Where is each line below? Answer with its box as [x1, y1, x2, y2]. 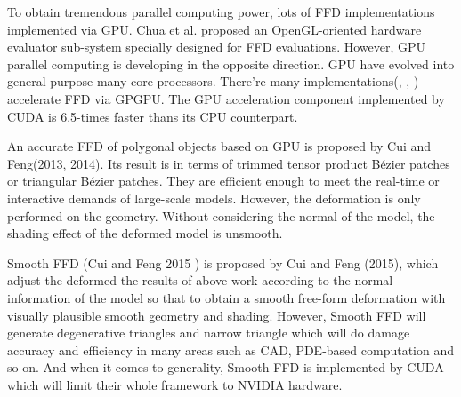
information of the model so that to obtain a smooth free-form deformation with [7, 288, 446, 306]
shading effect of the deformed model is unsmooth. [7, 224, 283, 242]
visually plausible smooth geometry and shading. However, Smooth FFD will [7, 306, 426, 324]
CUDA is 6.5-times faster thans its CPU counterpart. [7, 107, 298, 125]
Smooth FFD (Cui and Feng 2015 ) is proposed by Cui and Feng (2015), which [7, 253, 439, 272]
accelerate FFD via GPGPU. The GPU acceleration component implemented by [7, 89, 445, 107]
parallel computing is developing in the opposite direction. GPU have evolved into [7, 54, 455, 73]
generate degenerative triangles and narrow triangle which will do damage [7, 323, 410, 342]
